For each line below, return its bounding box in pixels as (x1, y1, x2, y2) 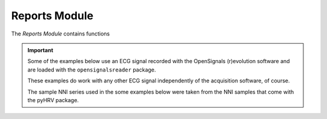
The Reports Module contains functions (11, 30, 110, 37)
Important (27, 46, 54, 53)
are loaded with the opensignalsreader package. (27, 66, 156, 73)
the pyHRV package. (27, 96, 79, 103)
